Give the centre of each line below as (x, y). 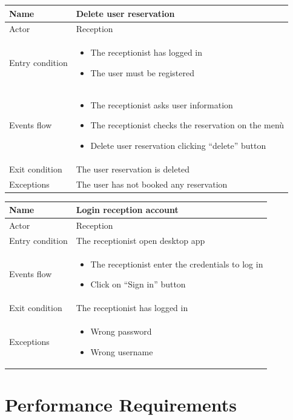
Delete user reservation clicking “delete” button (178, 145)
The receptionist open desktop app (140, 240)
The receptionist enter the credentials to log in (177, 264)
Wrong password (121, 331)
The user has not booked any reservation (152, 184)
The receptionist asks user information (162, 104)
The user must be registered (142, 72)
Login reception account (127, 210)
